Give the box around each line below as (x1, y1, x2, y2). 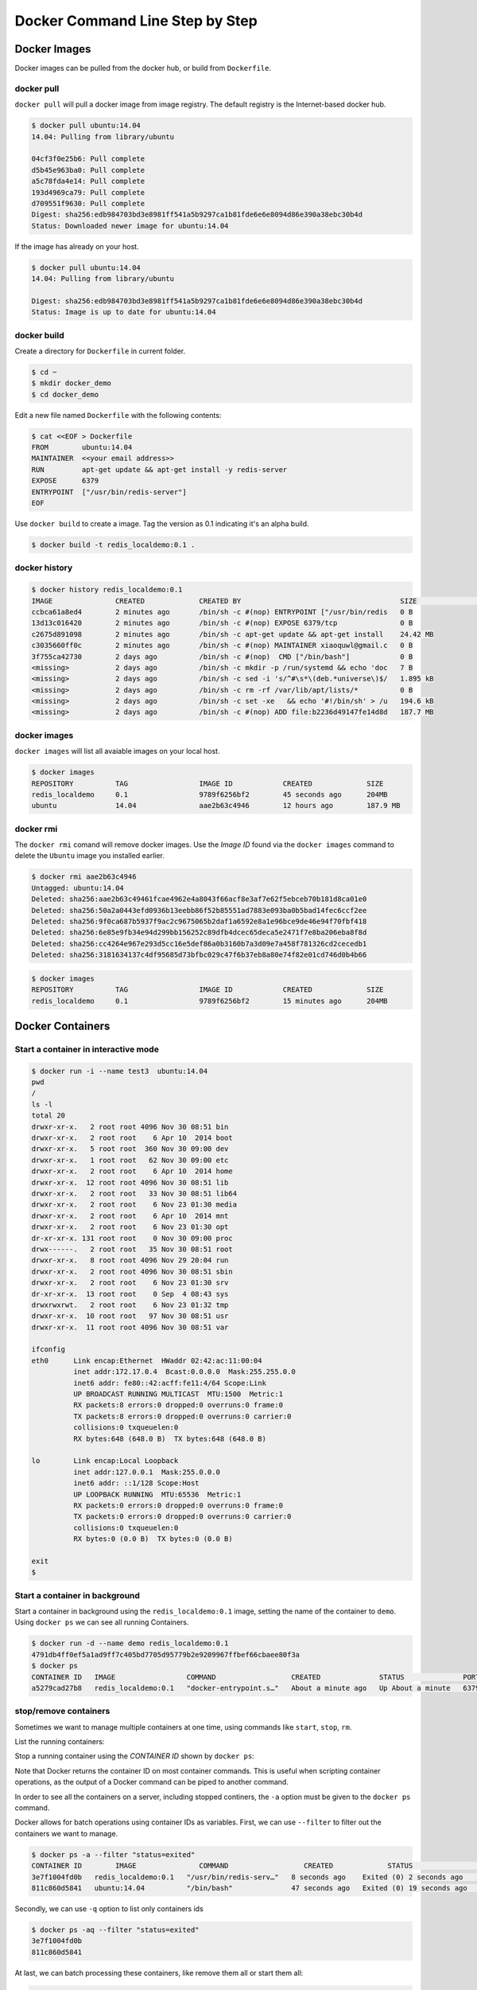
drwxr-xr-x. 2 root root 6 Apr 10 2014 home (31, 1167, 234, 1176)
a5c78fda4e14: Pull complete (31, 177, 145, 186)
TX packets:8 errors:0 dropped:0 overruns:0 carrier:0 (72, 1411, 292, 1421)
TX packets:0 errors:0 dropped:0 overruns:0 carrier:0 (72, 1512, 292, 1521)
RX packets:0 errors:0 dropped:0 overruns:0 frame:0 (72, 1500, 284, 1510)
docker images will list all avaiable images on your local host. (14, 747, 220, 756)
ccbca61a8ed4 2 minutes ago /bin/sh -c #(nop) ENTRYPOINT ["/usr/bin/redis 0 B (31, 607, 413, 616)
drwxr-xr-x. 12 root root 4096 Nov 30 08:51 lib (31, 1178, 229, 1187)
